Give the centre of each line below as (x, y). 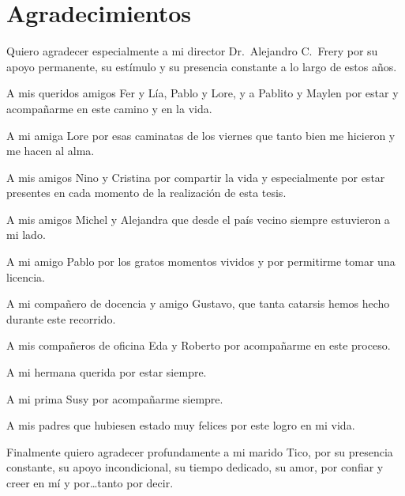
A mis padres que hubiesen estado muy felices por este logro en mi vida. (181, 425)
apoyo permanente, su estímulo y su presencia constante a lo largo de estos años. (202, 66)
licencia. (26, 276)
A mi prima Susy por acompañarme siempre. (115, 398)
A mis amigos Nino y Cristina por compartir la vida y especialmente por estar (196, 177)
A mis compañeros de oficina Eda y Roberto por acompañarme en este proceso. (199, 345)
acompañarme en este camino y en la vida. (109, 108)
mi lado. (26, 235)
